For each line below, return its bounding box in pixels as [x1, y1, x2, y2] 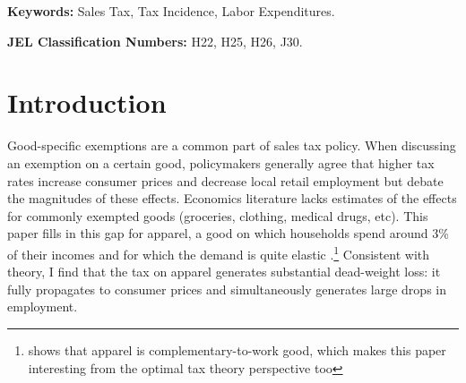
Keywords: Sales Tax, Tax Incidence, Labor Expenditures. [7, 2, 335, 20]
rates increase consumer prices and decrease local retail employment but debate [7, 171, 444, 190]
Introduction [7, 84, 167, 121]
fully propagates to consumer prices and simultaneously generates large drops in [7, 279, 446, 298]
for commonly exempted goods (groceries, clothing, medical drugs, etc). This [7, 206, 428, 225]
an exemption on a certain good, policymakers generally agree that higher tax [7, 153, 435, 172]
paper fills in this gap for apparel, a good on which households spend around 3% [7, 224, 449, 243]
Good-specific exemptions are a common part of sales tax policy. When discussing [7, 136, 456, 155]
